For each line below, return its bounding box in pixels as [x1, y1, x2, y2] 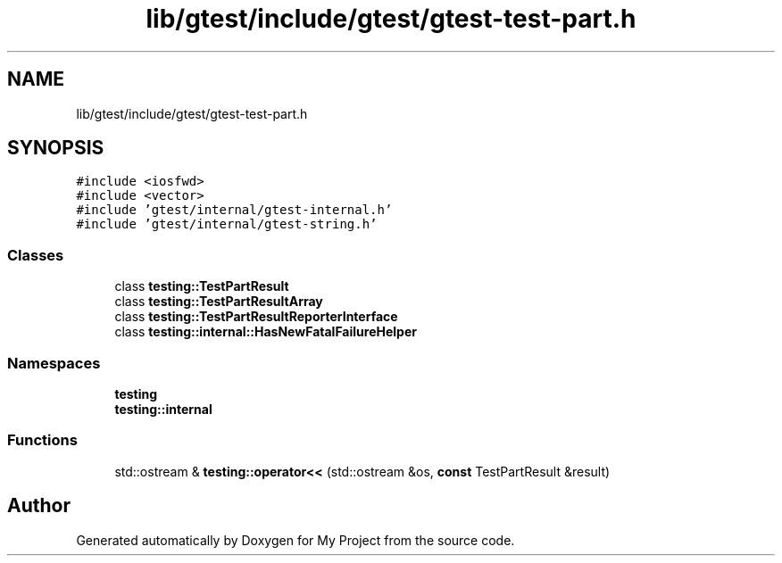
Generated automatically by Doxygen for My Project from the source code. [76, 532, 515, 548]
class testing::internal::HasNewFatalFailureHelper [114, 324, 417, 340]
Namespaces [7, 353, 101, 372]
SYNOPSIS [7, 137, 104, 160]
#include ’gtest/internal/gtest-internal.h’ [76, 203, 393, 218]
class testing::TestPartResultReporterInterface [114, 309, 398, 325]
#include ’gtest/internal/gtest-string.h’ [76, 217, 378, 232]
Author [7, 494, 71, 517]
